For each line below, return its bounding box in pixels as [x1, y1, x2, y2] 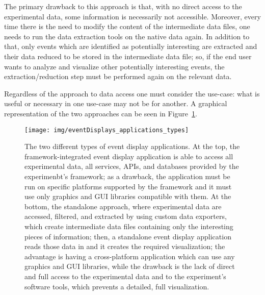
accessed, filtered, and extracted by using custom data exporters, [24, 211, 227, 222]
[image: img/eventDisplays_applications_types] [24, 126, 189, 134]
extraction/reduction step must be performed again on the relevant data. [4, 71, 232, 82]
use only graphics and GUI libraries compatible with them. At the [24, 191, 231, 202]
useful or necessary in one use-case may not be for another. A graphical [4, 98, 227, 109]
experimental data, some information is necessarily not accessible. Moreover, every [4, 11, 261, 21]
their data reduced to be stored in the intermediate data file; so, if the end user [4, 51, 252, 61]
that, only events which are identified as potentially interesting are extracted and [4, 41, 257, 52]
